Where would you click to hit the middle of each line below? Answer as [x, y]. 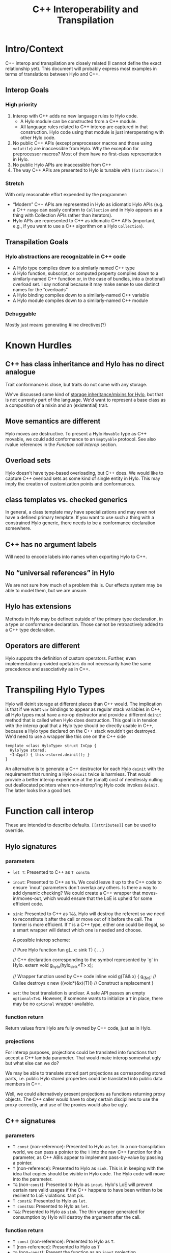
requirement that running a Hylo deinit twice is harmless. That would [78, 774]
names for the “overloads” [40, 289]
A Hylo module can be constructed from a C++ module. [78, 121]
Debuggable [21, 314]
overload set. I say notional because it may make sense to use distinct [86, 284]
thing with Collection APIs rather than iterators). [63, 215]
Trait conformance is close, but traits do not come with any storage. [76, 384]
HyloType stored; [28, 750]
